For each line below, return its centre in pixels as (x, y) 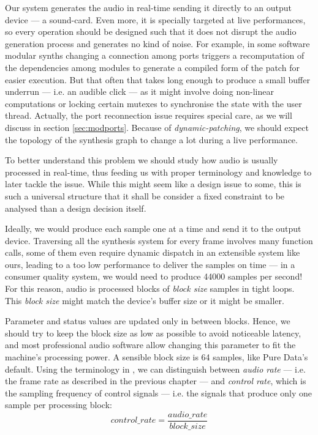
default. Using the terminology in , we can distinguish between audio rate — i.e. (155, 369)
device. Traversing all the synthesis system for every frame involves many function (159, 240)
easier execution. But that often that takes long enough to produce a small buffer (157, 79)
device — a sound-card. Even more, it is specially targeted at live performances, (155, 19)
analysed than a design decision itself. (76, 208)
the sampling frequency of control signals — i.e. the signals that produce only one (159, 392)
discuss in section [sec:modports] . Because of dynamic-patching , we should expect (157, 127)
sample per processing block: (59, 405)
